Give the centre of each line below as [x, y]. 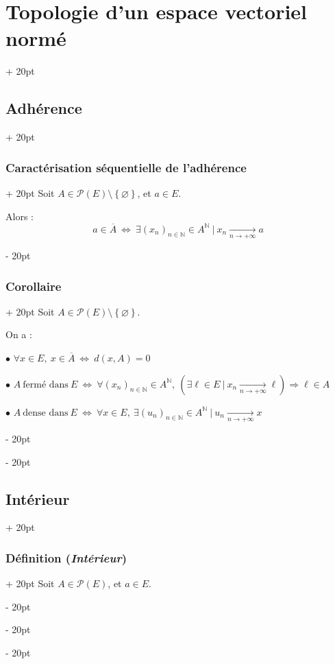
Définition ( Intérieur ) [66, 557]
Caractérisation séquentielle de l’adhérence [126, 167]
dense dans [46, 413]
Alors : [20, 216]
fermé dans [46, 384]
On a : [19, 334]
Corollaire [34, 286]
